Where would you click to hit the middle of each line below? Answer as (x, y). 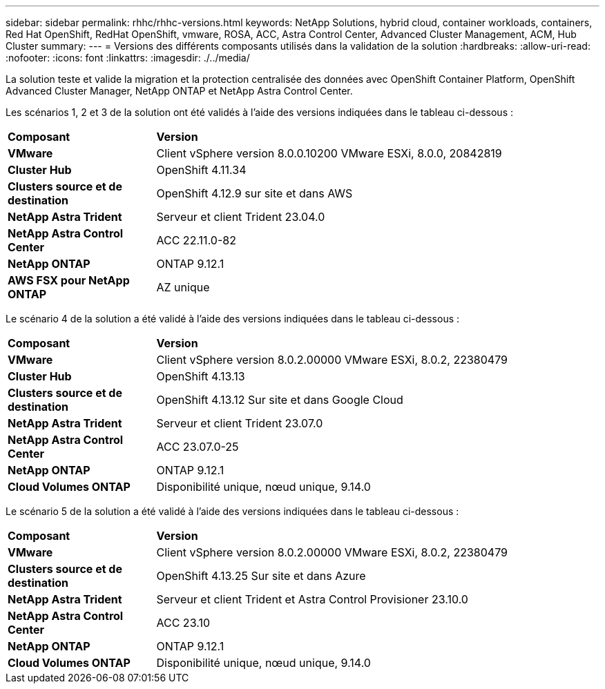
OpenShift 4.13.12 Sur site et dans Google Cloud (280, 400)
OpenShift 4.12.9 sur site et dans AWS (255, 193)
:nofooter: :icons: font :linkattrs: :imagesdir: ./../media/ (128, 58)
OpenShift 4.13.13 (201, 376)
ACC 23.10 (183, 623)
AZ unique (183, 287)
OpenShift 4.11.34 (201, 170)
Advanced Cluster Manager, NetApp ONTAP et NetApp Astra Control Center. (179, 91)
